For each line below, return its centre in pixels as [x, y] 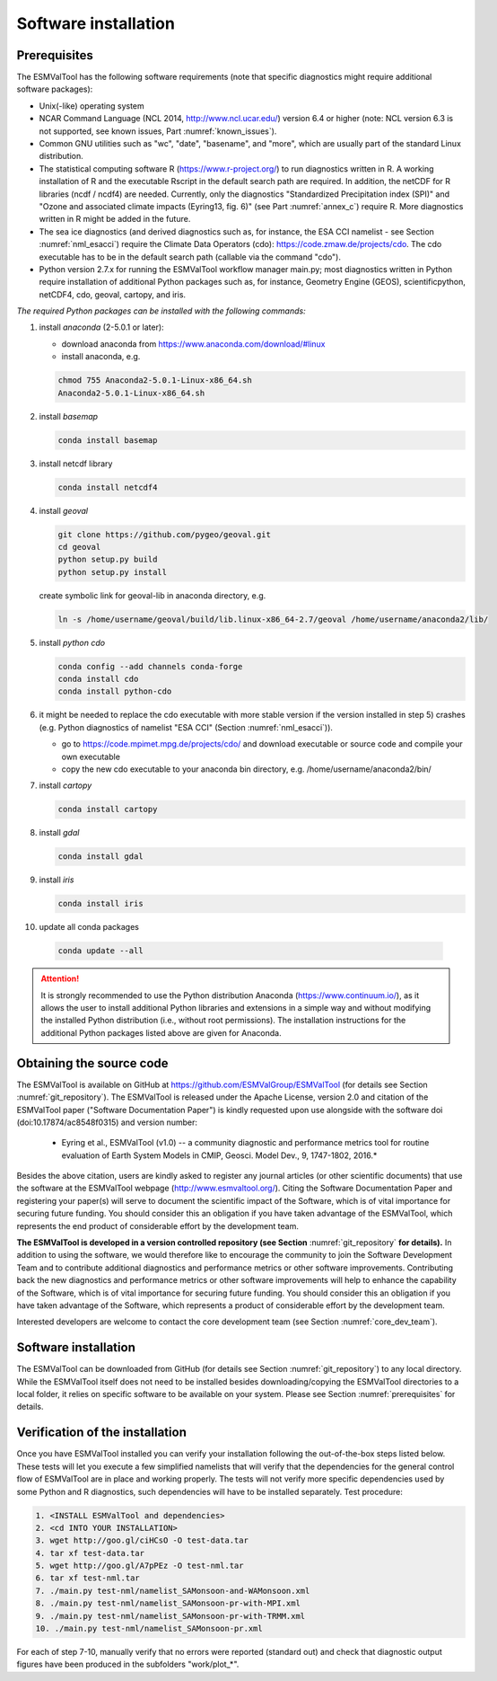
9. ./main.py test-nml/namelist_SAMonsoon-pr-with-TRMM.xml [170, 1616]
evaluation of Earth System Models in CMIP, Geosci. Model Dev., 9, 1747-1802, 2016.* [219, 1155]
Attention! [60, 978]
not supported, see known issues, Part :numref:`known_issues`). [158, 131]
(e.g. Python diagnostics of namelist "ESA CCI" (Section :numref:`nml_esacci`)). [186, 727]
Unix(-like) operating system [92, 106]
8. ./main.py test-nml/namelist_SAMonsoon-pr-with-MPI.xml [168, 1603]
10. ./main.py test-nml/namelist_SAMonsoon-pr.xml [149, 1629]
